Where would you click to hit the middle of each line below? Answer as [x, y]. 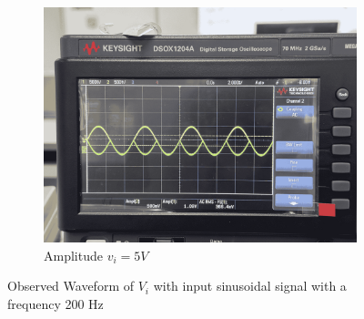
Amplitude [73, 255]
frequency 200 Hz [56, 303]
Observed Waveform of [71, 286]
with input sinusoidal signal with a [250, 286]
